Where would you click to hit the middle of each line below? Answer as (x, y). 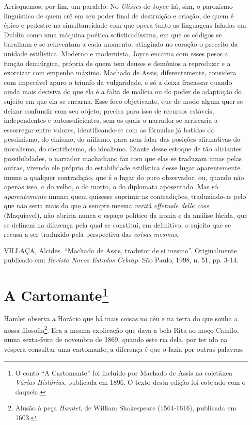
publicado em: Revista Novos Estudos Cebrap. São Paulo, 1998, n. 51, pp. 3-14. (121, 260)
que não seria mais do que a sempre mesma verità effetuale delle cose (107, 205)
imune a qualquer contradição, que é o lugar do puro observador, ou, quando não (124, 177)
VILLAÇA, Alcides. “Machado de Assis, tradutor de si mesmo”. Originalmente (120, 250)
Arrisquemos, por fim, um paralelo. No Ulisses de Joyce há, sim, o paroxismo (118, 6)
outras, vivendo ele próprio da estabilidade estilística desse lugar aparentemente (122, 168)
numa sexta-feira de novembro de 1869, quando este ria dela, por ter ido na (116, 339)
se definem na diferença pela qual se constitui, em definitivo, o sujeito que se (118, 224)
